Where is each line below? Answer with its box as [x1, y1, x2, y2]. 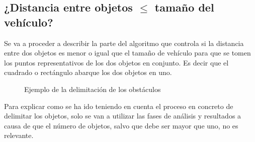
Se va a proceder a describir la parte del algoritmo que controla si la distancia [4, 37, 244, 48]
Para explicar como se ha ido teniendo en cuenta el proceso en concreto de [4, 100, 233, 111]
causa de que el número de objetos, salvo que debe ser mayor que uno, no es [4, 120, 238, 130]
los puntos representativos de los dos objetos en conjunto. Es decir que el [4, 57, 229, 67]
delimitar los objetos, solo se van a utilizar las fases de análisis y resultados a [4, 110, 241, 121]
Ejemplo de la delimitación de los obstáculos [24, 83, 161, 94]
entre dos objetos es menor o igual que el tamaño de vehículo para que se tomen [4, 47, 251, 58]
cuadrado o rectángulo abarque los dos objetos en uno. [4, 67, 172, 77]
